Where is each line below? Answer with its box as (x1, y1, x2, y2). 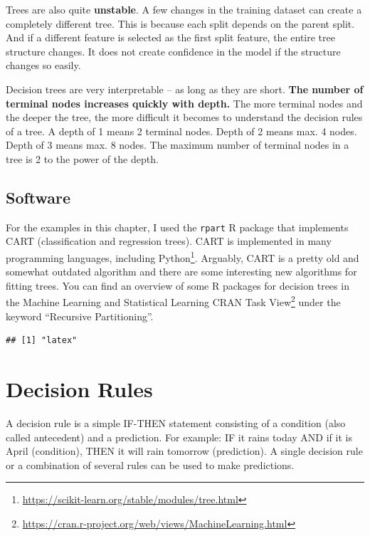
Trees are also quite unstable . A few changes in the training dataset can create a (6, 2, 362, 16)
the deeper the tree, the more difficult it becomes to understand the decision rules (6, 110, 363, 125)
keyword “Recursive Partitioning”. (6, 308, 154, 323)
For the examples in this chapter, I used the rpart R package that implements (6, 219, 349, 234)
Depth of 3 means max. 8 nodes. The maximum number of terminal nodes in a (6, 137, 349, 152)
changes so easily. (6, 58, 81, 73)
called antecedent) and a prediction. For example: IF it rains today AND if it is (6, 429, 352, 444)
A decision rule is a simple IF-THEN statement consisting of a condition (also (6, 415, 346, 430)
